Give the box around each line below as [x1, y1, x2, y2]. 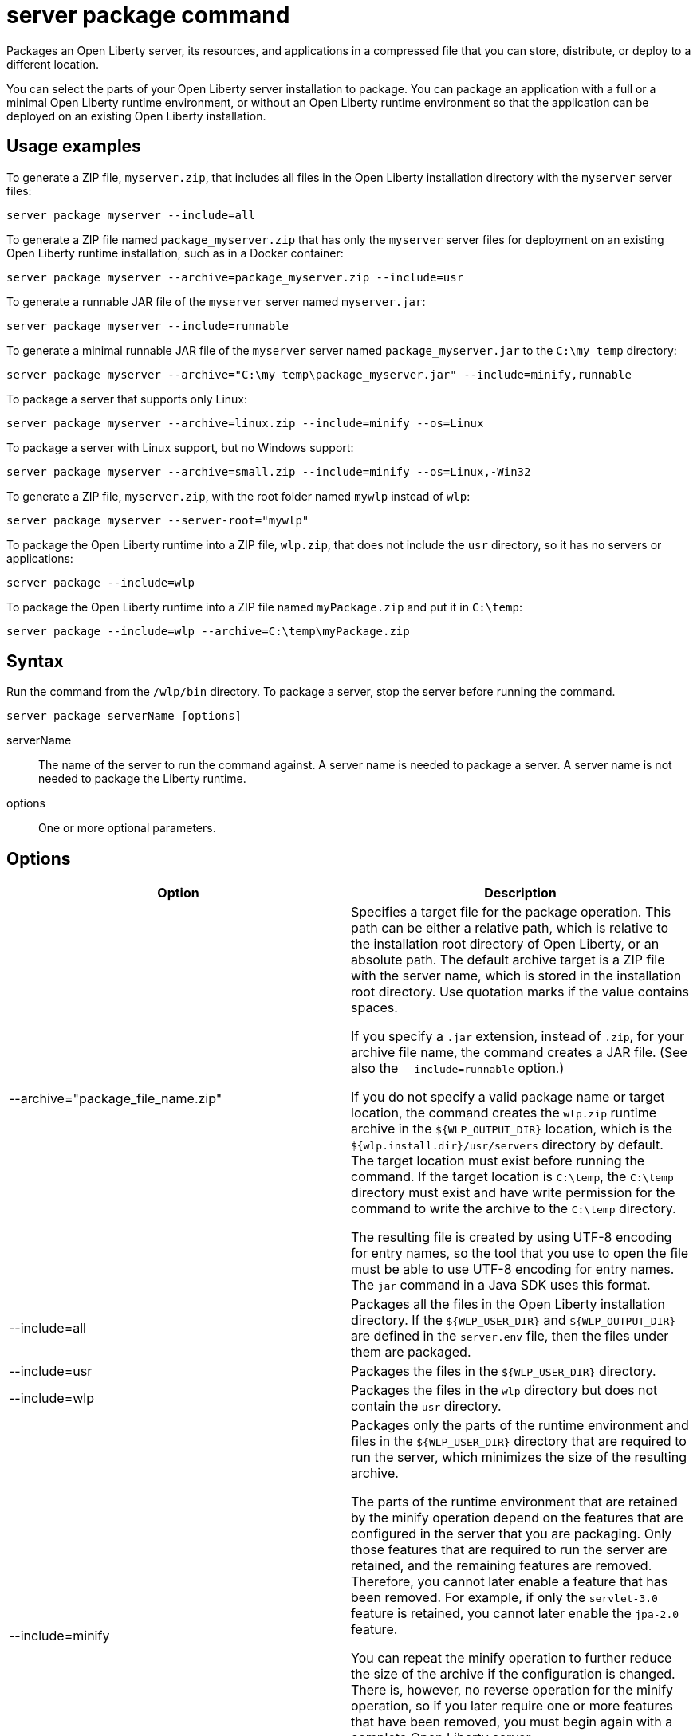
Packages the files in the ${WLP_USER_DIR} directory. [351, 1363, 656, 1380]
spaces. [351, 1000, 398, 1016]
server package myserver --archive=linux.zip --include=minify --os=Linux [6, 416, 484, 430]
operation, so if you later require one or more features [351, 1698, 673, 1714]
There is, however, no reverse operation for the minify [351, 1682, 674, 1699]
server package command [6, 2, 290, 29]
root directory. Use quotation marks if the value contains [351, 984, 690, 1000]
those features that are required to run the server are [351, 1542, 667, 1558]
